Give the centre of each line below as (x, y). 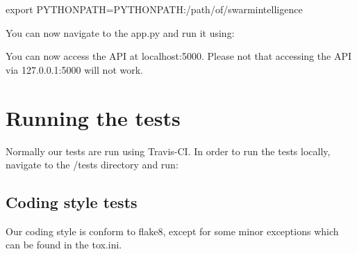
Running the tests (93, 117)
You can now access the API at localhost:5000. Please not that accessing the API (178, 56)
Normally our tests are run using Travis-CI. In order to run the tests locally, (168, 151)
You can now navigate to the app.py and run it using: (120, 32)
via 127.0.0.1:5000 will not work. (75, 69)
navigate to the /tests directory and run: (92, 165)
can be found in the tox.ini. (64, 245)
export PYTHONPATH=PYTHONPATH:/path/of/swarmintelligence (154, 9)
